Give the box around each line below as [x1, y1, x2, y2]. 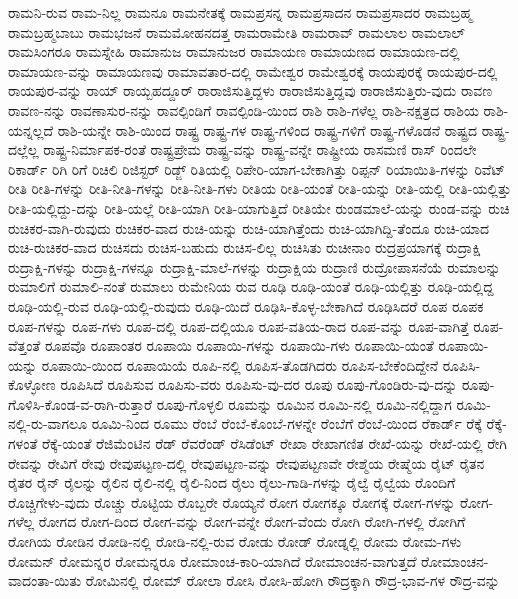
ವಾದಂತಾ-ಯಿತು [8, 570, 82, 591]
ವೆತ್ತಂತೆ [8, 335, 41, 356]
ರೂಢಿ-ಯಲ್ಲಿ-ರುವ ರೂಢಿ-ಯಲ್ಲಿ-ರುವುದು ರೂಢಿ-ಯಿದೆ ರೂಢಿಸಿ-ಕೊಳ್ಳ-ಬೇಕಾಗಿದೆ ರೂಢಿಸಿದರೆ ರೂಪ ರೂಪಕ [8, 295, 484, 316]
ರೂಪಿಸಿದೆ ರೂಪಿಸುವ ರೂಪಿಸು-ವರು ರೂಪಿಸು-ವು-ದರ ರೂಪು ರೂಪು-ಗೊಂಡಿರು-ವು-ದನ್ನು [60, 374, 458, 395]
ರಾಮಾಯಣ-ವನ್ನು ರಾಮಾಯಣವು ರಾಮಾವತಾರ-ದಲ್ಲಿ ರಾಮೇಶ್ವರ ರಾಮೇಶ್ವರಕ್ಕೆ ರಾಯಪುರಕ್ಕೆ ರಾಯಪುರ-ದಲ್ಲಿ [8, 60, 498, 81]
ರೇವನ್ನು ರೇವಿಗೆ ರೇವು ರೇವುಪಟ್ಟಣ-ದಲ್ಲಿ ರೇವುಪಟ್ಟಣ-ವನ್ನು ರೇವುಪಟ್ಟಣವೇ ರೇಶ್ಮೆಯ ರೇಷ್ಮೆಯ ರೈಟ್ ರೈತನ [8, 452, 485, 473]
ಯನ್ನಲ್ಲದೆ [8, 119, 54, 140]
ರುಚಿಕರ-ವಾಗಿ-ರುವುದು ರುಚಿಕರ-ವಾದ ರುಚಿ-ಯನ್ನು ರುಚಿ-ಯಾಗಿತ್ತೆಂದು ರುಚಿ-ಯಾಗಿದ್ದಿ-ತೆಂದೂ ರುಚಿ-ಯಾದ [8, 217, 490, 238]
